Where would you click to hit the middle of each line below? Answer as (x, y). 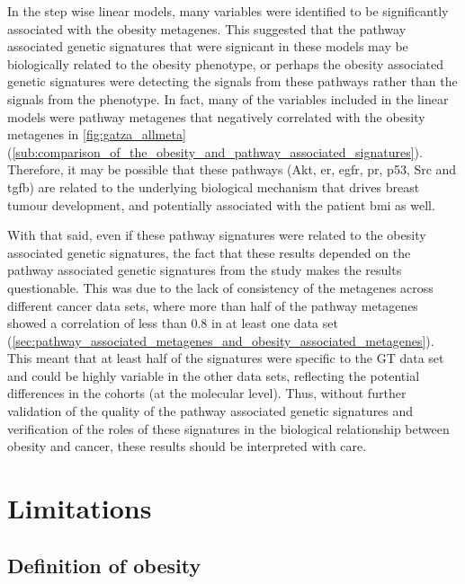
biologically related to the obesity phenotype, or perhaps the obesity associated (226, 63)
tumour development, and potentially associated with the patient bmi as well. (221, 204)
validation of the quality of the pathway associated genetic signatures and (210, 411)
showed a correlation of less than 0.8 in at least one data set (173, 323)
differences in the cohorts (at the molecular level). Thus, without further (207, 393)
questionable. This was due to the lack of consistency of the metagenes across (220, 287)
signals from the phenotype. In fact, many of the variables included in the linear (228, 98)
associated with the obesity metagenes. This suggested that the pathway (207, 28)
